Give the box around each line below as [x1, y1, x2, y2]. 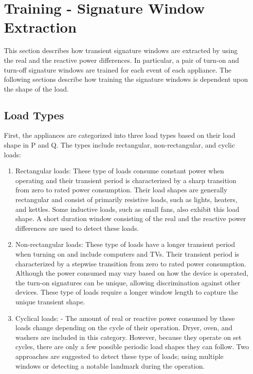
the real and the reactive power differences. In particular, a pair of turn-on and [4, 55, 239, 65]
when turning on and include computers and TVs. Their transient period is [15, 249, 239, 259]
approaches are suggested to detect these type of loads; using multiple [15, 351, 224, 361]
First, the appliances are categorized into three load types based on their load [4, 130, 235, 140]
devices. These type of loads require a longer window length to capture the [15, 287, 238, 297]
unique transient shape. [15, 296, 85, 306]
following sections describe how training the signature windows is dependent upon [4, 74, 248, 84]
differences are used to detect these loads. [15, 223, 139, 233]
